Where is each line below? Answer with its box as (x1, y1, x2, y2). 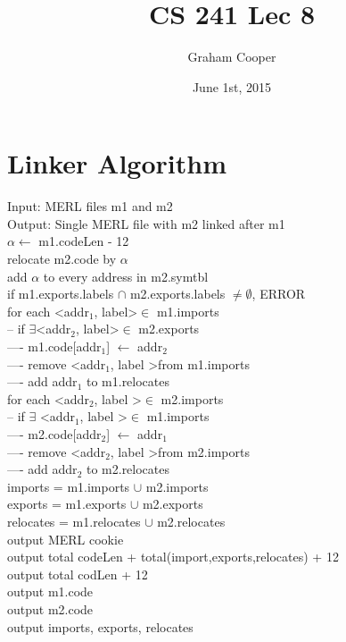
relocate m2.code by (7, 249, 117, 268)
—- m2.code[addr (7, 424, 102, 443)
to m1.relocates (86, 372, 170, 391)
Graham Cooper (187, 47, 276, 66)
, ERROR (251, 284, 306, 303)
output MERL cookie (7, 529, 124, 548)
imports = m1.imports (7, 477, 130, 495)
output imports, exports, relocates (7, 617, 194, 636)
